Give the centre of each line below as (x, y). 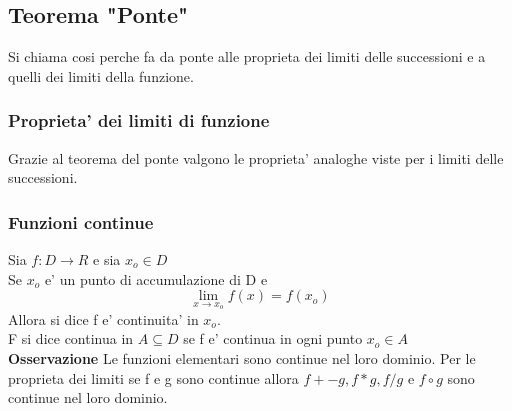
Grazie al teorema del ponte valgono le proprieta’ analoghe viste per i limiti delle (256, 157)
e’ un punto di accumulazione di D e (156, 278)
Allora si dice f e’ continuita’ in (103, 318)
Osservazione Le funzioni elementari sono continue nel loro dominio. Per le (242, 358)
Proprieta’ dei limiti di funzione (139, 120)
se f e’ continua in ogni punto (273, 338)
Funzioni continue (81, 221)
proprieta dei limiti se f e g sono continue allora (153, 377)
